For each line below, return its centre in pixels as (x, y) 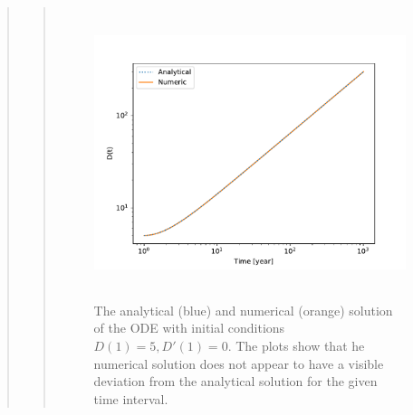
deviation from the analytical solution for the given (235, 381)
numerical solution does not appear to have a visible (239, 363)
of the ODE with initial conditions (189, 328)
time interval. (131, 398)
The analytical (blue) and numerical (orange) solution (243, 310)
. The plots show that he (296, 346)
